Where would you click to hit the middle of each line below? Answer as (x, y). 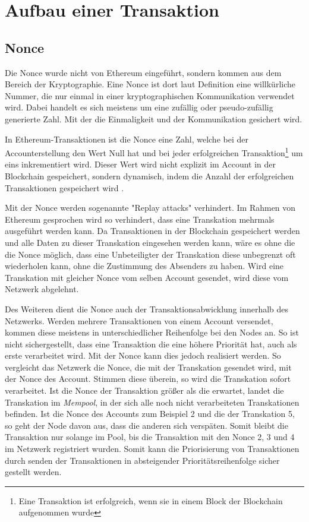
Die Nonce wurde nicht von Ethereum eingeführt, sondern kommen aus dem (143, 72)
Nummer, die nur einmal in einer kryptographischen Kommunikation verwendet (150, 95)
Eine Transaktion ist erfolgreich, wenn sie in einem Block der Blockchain (151, 500)
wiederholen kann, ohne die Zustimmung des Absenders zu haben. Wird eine (144, 266)
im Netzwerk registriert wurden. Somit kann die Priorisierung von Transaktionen (152, 449)
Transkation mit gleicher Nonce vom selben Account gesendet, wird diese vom (147, 277)
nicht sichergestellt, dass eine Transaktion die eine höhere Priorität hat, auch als (151, 344)
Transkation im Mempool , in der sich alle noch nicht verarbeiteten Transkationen (152, 402)
